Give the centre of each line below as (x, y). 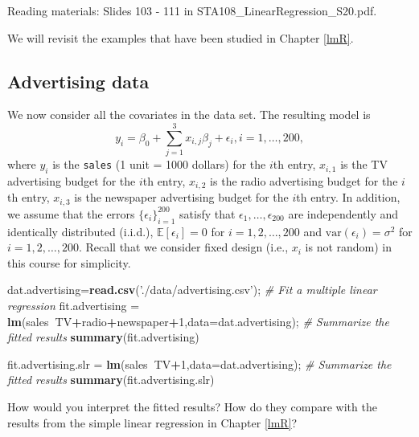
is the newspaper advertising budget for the (181, 197)
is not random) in (349, 247)
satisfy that (207, 213)
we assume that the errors (71, 213)
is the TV (364, 164)
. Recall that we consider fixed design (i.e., (183, 247)
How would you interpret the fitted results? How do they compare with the (192, 406)
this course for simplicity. (69, 262)
